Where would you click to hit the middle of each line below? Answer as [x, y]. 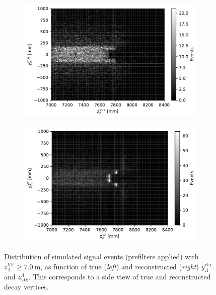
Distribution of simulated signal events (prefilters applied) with [101, 256]
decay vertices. [26, 286]
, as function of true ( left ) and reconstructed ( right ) [120, 266]
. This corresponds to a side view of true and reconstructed [120, 277]
